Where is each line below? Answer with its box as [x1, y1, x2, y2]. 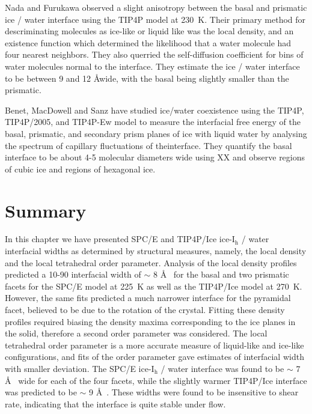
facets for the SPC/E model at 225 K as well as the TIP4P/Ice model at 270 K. [5, 279, 302, 292]
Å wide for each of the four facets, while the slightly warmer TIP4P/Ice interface [5, 374, 307, 386]
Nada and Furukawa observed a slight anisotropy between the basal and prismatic [5, 1, 307, 13]
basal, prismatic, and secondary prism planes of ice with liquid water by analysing [5, 127, 307, 139]
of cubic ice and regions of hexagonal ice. [5, 162, 156, 175]
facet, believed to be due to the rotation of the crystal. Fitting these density [5, 303, 285, 315]
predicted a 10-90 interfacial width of [5, 268, 141, 281]
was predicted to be [5, 386, 77, 398]
